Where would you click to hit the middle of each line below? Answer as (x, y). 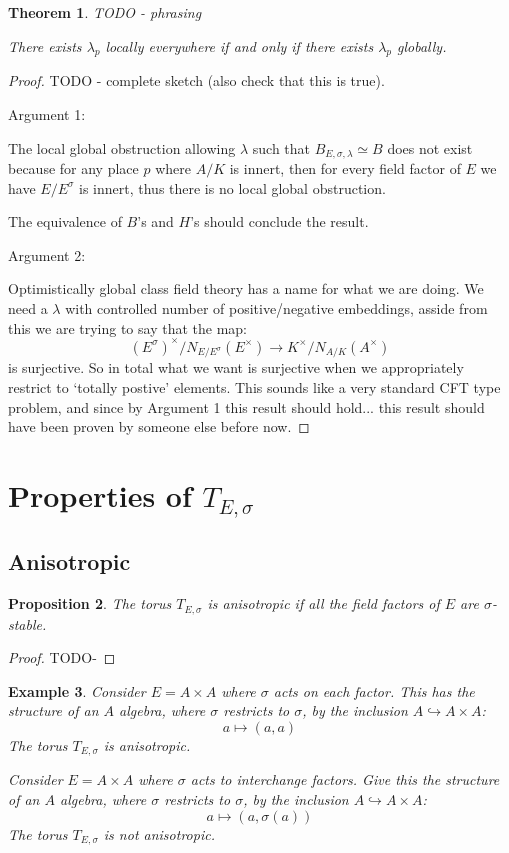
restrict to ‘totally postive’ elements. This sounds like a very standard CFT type (254, 387)
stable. (27, 623)
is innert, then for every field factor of (345, 168)
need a (28, 308)
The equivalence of (65, 221)
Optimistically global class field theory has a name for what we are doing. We (246, 288)
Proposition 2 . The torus (90, 603)
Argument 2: (47, 254)
